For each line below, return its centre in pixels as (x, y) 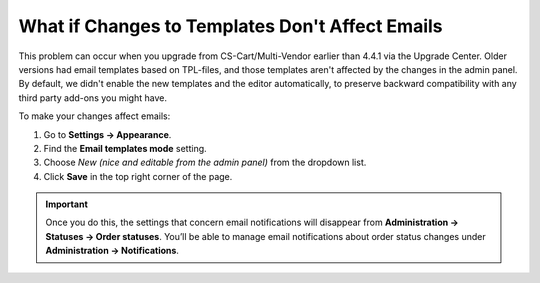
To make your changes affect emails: (94, 116)
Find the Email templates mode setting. (125, 148)
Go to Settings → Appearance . (107, 134)
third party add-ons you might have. (92, 97)
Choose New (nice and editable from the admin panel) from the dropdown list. (205, 162)
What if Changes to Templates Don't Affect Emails (230, 26)
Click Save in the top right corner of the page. (138, 176)
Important (67, 204)
